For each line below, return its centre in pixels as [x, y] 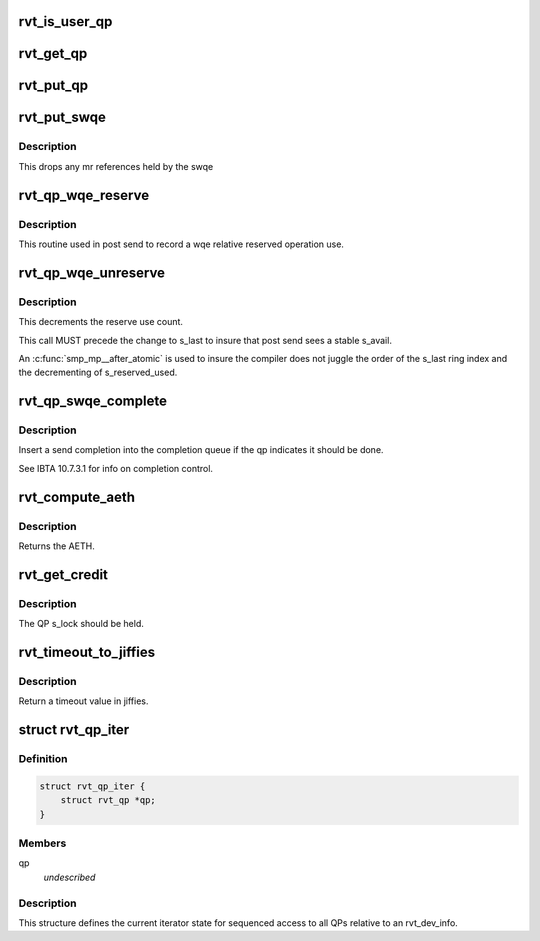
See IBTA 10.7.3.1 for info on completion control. [116, 468]
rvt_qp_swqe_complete [92, 401]
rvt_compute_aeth [76, 496]
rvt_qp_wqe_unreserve [91, 272]
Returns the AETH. [56, 546]
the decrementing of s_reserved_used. [98, 372]
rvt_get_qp [53, 53]
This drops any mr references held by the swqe [116, 166]
